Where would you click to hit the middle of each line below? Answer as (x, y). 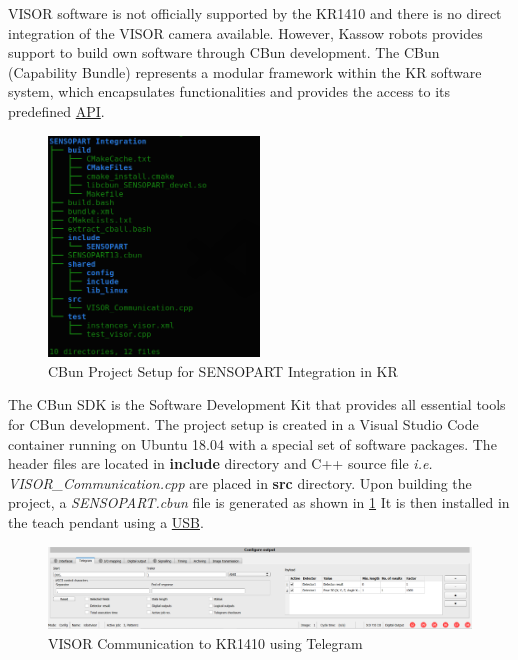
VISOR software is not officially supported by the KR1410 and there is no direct (255, 13)
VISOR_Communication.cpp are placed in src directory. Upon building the (240, 482)
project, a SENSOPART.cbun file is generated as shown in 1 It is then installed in (259, 502)
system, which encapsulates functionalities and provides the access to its (229, 91)
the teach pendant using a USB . (106, 522)
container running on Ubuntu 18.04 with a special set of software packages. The (252, 443)
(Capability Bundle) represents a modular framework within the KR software (245, 71)
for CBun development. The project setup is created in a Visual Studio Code (243, 424)
